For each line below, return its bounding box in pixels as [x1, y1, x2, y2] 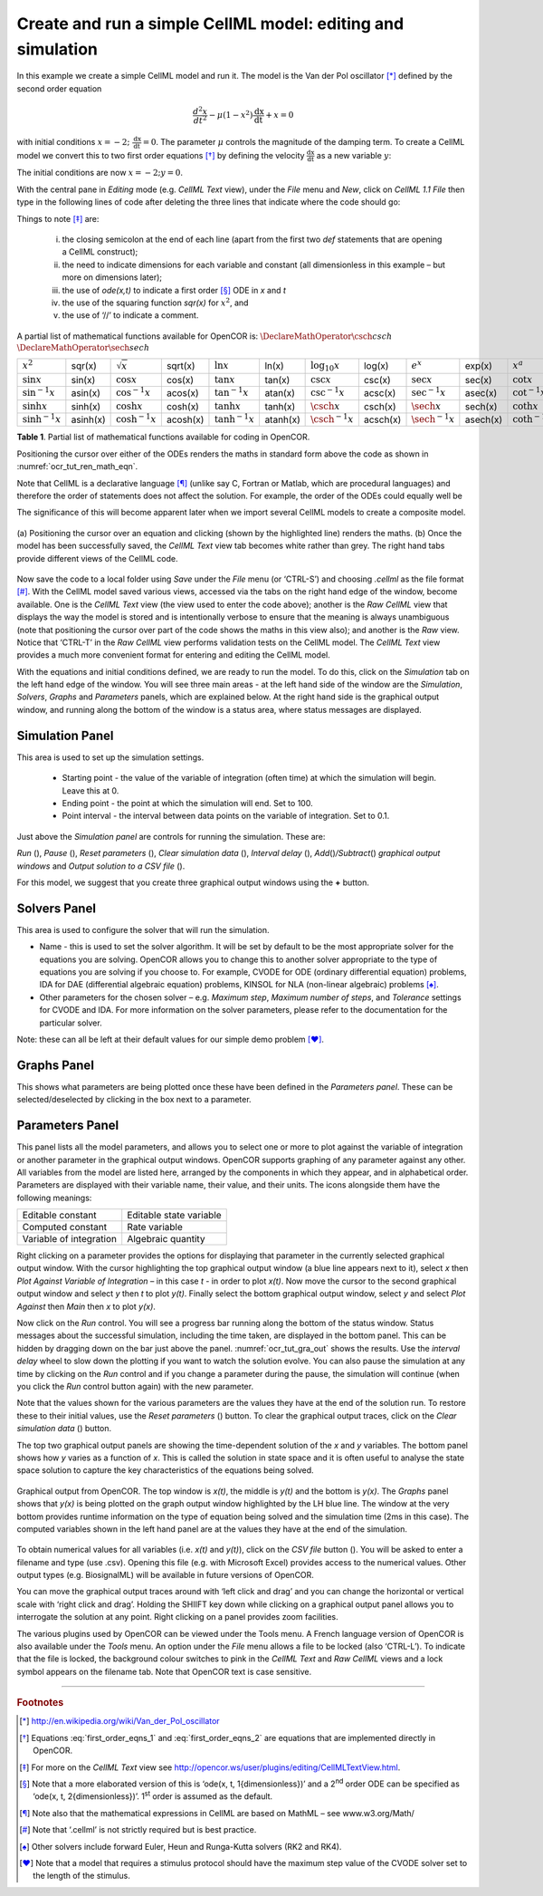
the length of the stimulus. [33, 1871, 130, 1882]
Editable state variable [127, 1209, 222, 1222]
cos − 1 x [116, 385, 151, 399]
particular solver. [39, 1017, 103, 1028]
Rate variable [127, 1221, 183, 1234]
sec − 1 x [411, 385, 447, 399]
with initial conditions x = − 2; [16, 137, 130, 148]
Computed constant [22, 1221, 108, 1234]
